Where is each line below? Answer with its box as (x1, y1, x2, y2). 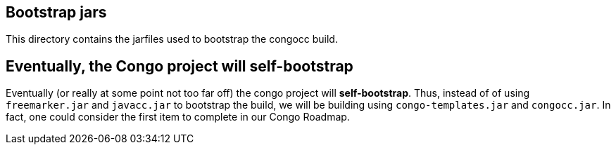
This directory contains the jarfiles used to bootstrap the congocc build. (6, 33, 338, 46)
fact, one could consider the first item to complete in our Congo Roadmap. (6, 111, 350, 123)
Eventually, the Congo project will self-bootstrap (6, 57, 353, 75)
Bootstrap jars (6, 4, 107, 21)
